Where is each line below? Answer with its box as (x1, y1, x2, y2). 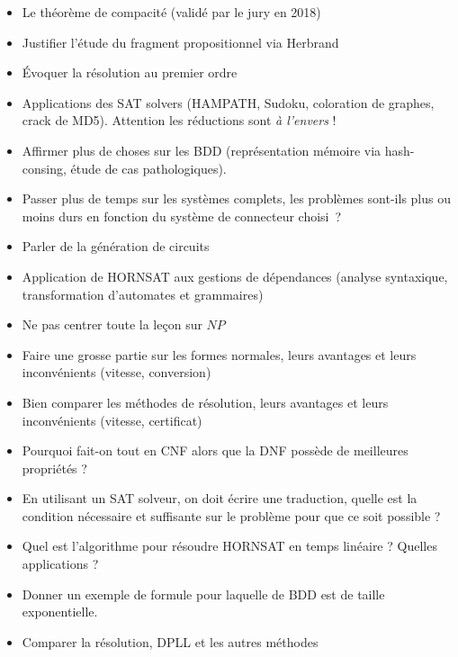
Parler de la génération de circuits (22, 237, 210, 256)
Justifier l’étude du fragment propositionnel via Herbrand (22, 32, 339, 51)
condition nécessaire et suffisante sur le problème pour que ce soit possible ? (22, 506, 441, 525)
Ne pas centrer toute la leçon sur (22, 315, 202, 334)
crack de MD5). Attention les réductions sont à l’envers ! (22, 111, 337, 130)
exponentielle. (22, 602, 98, 621)
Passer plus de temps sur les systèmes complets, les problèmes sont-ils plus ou (22, 189, 451, 208)
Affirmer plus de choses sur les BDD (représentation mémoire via (22, 140, 382, 159)
